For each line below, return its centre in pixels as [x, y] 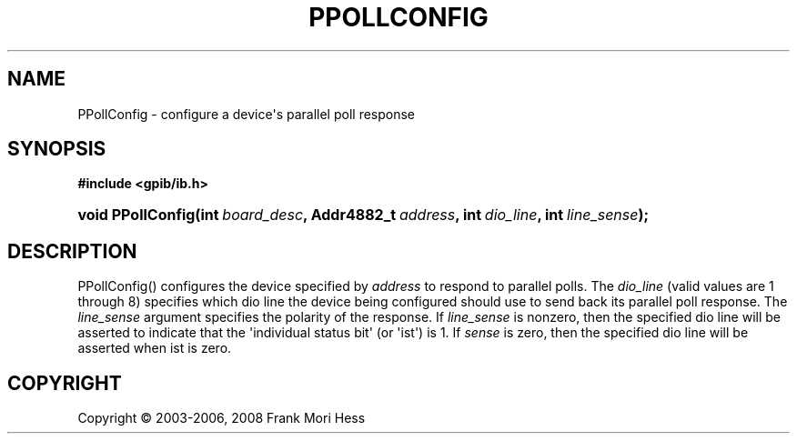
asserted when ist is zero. [155, 348]
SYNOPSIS [57, 149]
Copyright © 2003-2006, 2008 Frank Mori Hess [222, 418]
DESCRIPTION [72, 251]
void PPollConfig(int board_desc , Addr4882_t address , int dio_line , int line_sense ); [363, 215]
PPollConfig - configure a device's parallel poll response [247, 114]
